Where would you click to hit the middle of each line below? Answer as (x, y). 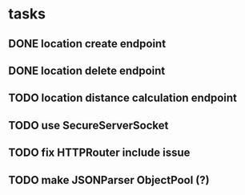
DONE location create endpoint (87, 44)
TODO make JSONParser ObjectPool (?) (109, 180)
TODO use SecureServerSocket (88, 125)
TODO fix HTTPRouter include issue (99, 153)
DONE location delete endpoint (87, 70)
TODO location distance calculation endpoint (123, 98)
